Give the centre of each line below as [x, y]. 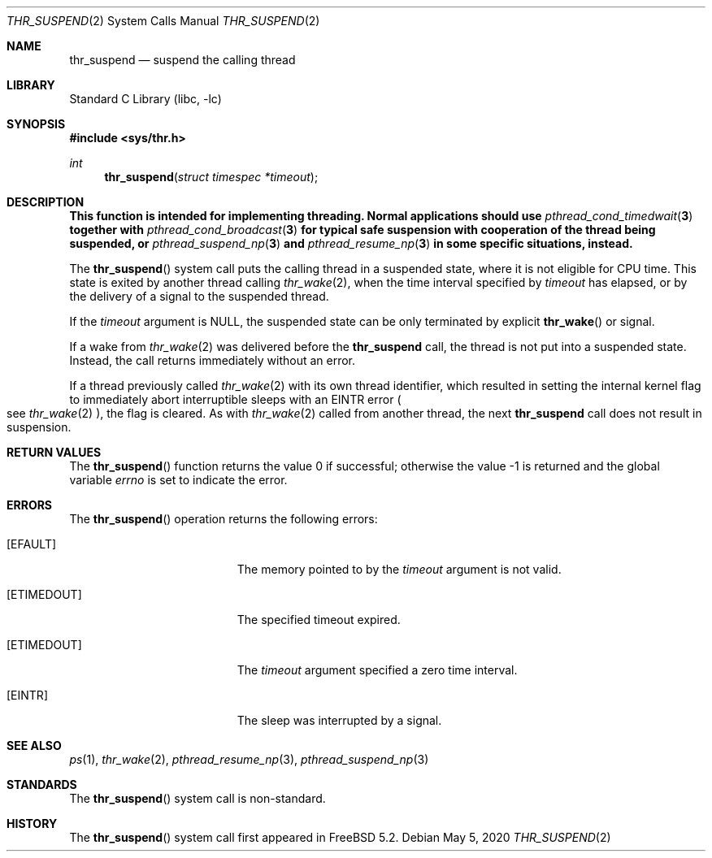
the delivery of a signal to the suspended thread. [199, 296]
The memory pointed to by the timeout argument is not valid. [399, 569]
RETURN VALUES [54, 452]
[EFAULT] [32, 544]
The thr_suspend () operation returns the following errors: [224, 519]
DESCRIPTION [46, 202]
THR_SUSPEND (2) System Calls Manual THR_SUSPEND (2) [163, 21]
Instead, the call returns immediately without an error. [213, 360]
